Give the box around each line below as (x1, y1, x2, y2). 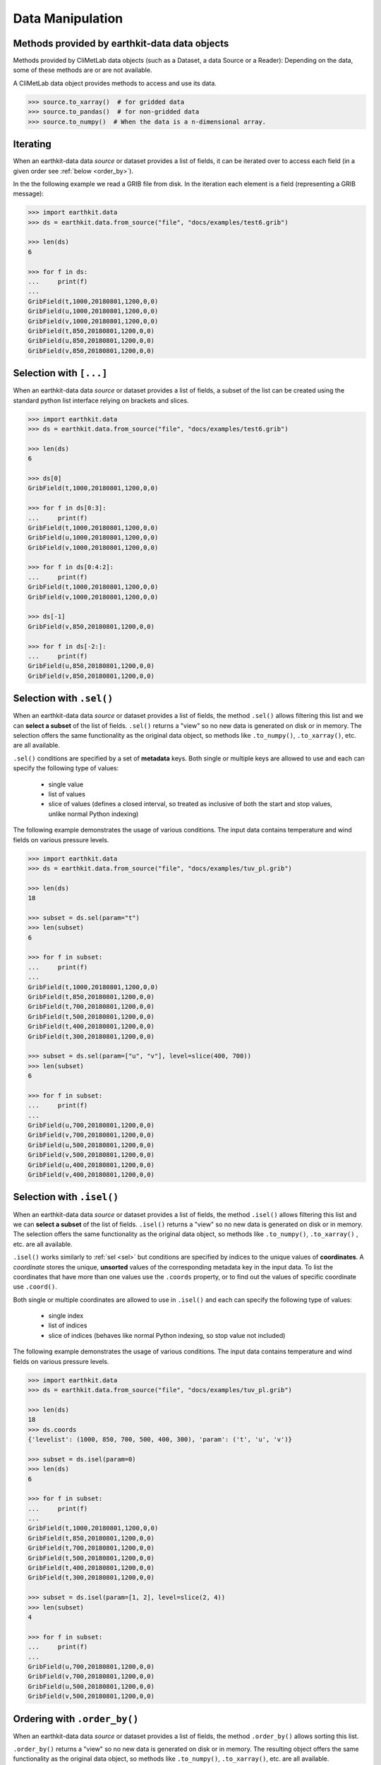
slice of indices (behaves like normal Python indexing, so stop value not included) (48, 1331, 286, 1339)
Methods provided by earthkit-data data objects (13, 37, 229, 49)
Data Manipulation (13, 11, 123, 26)
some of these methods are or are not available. (13, 66, 152, 74)
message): (13, 189, 44, 198)
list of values (48, 790, 86, 798)
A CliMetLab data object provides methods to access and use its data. (13, 78, 217, 88)
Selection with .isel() (13, 1191, 119, 1203)
